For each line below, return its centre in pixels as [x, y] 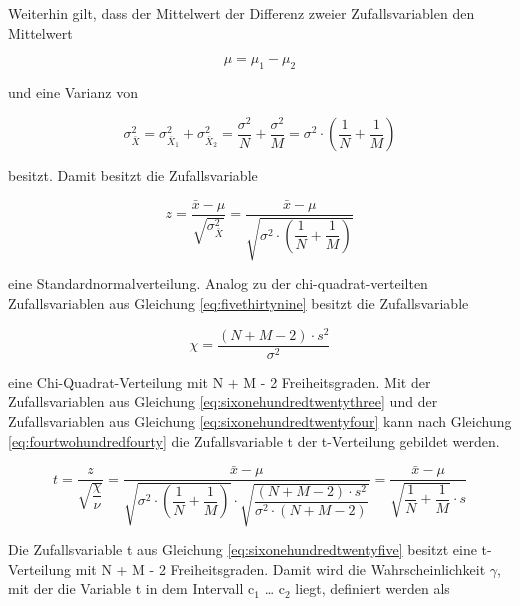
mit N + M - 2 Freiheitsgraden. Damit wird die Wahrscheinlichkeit [280, 568]
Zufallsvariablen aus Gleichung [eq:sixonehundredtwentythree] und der [223, 401]
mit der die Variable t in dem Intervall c [131, 588]
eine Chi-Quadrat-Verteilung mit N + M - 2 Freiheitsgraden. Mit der [219, 381]
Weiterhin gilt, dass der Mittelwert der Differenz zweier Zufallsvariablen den [241, 13]
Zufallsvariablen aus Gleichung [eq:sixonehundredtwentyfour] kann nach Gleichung [260, 420]
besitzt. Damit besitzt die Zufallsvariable [133, 175]
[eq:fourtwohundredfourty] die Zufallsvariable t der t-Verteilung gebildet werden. [254, 440]
